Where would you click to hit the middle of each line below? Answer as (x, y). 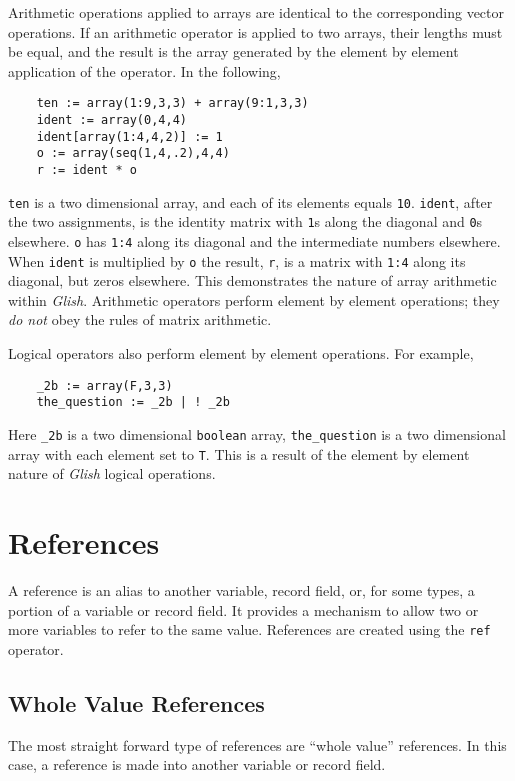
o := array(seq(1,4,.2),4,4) (133, 153)
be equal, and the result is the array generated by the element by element (233, 51)
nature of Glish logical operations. (112, 473)
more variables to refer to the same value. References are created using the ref (249, 629)
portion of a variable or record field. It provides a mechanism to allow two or (243, 609)
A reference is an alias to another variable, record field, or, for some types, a (241, 590)
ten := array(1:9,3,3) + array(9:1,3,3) (172, 103)
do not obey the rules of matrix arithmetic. (140, 319)
